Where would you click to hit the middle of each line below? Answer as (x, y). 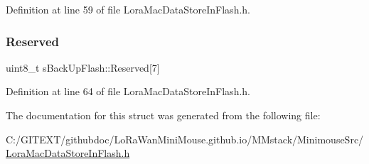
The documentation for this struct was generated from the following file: (163, 115)
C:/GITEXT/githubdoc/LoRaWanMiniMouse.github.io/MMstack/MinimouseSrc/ (185, 139)
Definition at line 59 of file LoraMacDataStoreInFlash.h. (128, 9)
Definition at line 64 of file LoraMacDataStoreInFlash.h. (128, 91)
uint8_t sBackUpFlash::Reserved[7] (83, 67)
